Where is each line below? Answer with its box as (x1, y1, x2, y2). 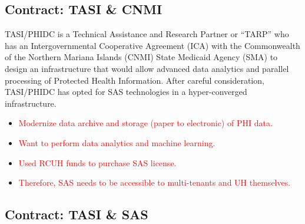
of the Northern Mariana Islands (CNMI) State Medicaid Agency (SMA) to (5, 51, 278, 63)
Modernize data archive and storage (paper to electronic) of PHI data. (18, 117, 273, 129)
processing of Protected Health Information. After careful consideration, (5, 74, 264, 86)
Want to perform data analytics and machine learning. (18, 136, 216, 149)
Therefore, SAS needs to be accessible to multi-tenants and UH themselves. (18, 176, 291, 189)
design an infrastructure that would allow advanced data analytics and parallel (5, 62, 289, 74)
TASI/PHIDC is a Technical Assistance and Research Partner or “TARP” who (5, 28, 289, 40)
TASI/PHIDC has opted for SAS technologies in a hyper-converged (5, 85, 247, 98)
